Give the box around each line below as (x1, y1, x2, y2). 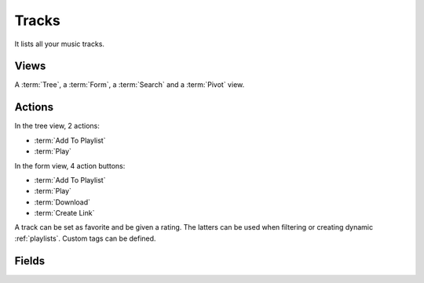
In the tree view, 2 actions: (14, 122, 100, 131)
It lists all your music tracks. (14, 39, 105, 49)
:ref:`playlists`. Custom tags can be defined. (14, 234, 156, 243)
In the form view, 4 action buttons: (14, 161, 126, 170)
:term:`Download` (34, 197, 90, 207)
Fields (14, 254, 46, 267)
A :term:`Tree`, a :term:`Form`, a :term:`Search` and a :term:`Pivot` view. (14, 80, 245, 89)
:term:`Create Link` (34, 209, 95, 218)
